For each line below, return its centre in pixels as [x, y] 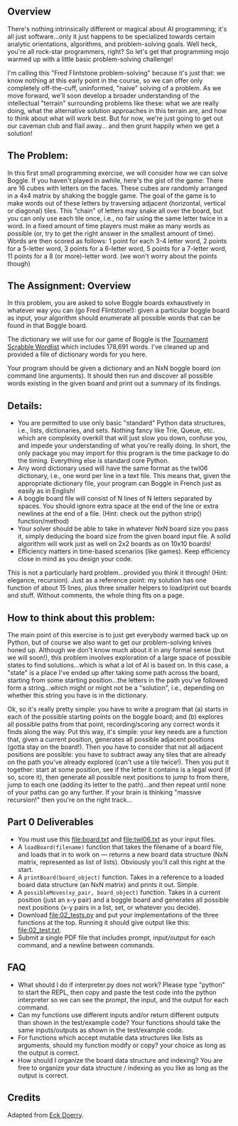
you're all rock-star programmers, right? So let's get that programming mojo [118, 51]
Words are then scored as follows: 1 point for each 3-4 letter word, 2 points [117, 240]
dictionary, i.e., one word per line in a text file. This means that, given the [124, 476]
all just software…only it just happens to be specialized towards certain [111, 36]
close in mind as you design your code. [75, 559]
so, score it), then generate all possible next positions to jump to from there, [118, 777]
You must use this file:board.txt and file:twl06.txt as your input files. [117, 839]
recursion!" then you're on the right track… [70, 800]
